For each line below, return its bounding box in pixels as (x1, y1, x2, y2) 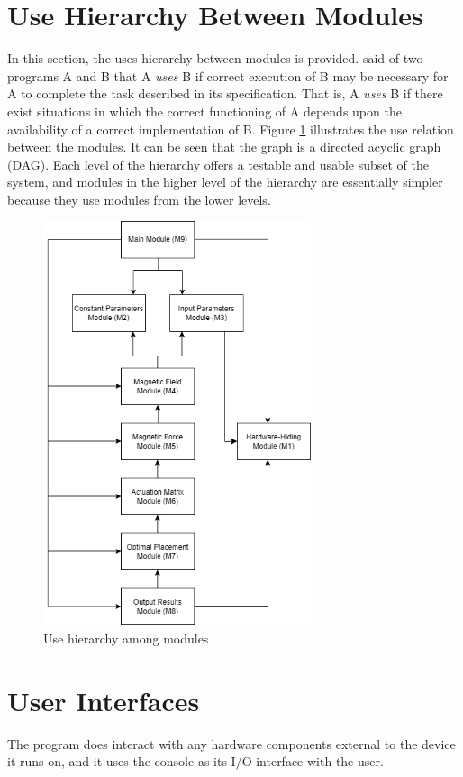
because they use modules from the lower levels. (7, 190, 271, 208)
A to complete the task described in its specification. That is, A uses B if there (7, 84, 443, 103)
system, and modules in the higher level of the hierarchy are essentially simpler (7, 172, 443, 191)
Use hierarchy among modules (43, 628, 209, 647)
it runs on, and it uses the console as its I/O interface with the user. (7, 752, 384, 771)
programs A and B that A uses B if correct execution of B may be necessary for (7, 66, 449, 85)
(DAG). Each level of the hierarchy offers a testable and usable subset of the (7, 154, 430, 173)
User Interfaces (7, 681, 200, 718)
